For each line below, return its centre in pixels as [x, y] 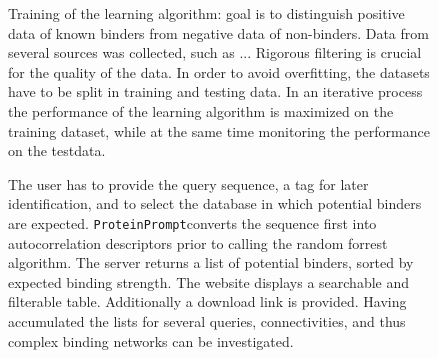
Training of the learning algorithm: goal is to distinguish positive [206, 13]
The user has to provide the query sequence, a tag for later [188, 183]
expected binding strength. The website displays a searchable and [209, 281]
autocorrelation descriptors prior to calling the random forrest [198, 242]
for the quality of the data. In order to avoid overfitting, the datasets [219, 71]
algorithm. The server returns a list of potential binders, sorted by [211, 262]
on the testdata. [57, 150]
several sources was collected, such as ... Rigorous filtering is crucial [215, 52]
